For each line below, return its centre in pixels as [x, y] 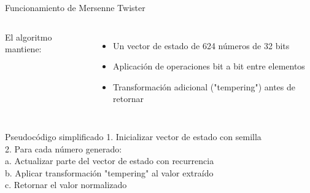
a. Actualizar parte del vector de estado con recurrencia [110, 161]
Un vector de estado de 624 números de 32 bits [201, 45]
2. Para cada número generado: [64, 148]
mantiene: [23, 49]
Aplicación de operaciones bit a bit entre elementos [209, 66]
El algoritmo [29, 37]
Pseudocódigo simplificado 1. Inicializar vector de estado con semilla [133, 136]
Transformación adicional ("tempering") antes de [204, 86]
